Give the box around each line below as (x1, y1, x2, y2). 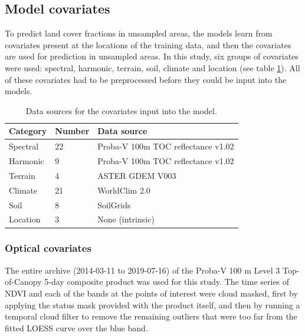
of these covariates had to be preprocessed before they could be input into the (5, 73, 287, 85)
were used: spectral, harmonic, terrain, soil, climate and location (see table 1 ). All (5, 61, 300, 74)
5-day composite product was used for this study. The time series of (44, 275, 290, 288)
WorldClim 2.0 (97, 184, 150, 196)
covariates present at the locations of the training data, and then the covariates (5, 38, 291, 51)
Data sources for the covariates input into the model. (25, 104, 217, 117)
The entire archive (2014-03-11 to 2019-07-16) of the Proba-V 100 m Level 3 (5, 264, 280, 276)
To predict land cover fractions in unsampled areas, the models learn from (5, 27, 273, 39)
